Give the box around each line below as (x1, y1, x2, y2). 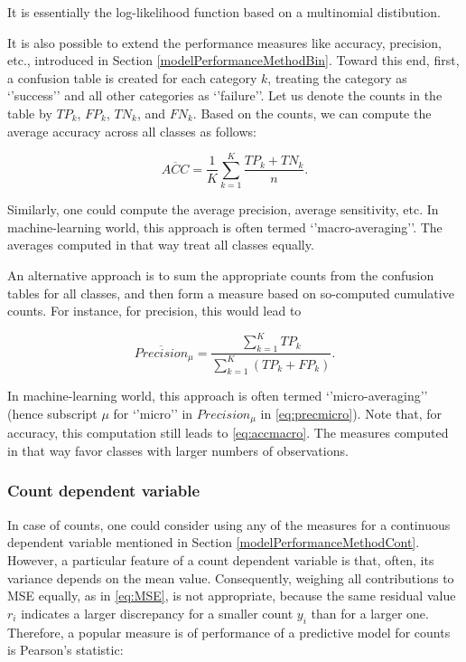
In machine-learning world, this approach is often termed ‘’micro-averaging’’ (7, 386, 428, 405)
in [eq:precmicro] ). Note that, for (260, 403, 442, 422)
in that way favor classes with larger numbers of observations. (7, 440, 349, 459)
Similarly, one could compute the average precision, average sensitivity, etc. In (7, 200, 439, 219)
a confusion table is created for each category (7, 68, 257, 87)
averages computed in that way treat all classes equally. (7, 235, 314, 254)
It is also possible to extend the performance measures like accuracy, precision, (7, 33, 442, 52)
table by (7, 103, 52, 122)
